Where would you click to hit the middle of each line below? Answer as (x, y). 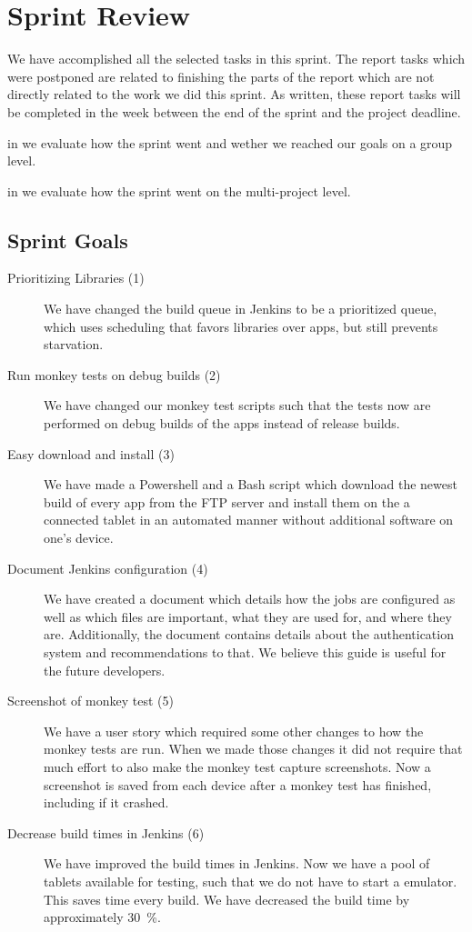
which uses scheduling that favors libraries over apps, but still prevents (241, 326)
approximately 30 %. (102, 917)
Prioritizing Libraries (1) (76, 278)
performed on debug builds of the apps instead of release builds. (222, 423)
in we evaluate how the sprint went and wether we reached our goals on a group (230, 142)
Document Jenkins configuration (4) (108, 568)
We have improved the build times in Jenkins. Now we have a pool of (237, 863)
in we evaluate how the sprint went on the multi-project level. (179, 190)
